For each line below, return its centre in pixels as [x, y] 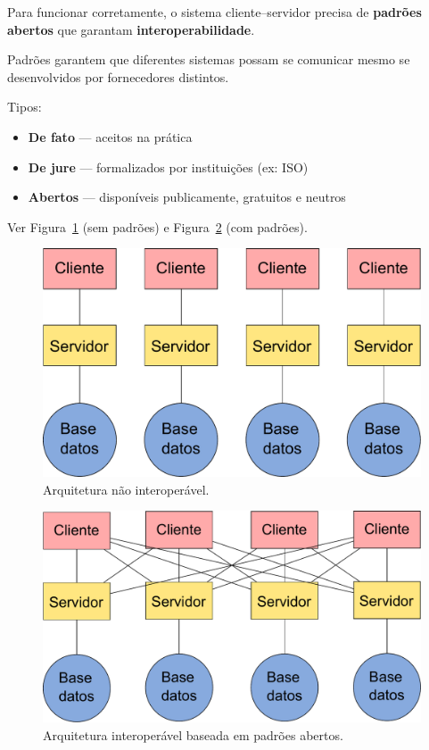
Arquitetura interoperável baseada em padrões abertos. [193, 734]
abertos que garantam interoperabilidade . [131, 29]
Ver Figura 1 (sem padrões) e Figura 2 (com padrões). [157, 226]
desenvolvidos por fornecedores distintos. [118, 76]
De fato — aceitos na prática [110, 136]
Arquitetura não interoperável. [126, 489]
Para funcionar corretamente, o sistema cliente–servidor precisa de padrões [214, 12]
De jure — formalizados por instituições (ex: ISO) [168, 167]
